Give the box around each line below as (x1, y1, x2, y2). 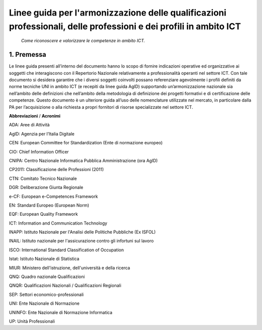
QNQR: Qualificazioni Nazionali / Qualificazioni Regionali (9, 282, 121, 289)
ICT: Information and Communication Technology (9, 220, 108, 226)
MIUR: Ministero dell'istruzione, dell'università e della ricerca (9, 265, 131, 271)
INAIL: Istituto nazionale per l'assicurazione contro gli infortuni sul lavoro (9, 238, 154, 244)
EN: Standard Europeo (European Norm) (9, 202, 89, 208)
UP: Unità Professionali (9, 318, 55, 324)
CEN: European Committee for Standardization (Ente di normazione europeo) (9, 140, 163, 146)
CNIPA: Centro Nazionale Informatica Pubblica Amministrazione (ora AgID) (9, 157, 158, 163)
